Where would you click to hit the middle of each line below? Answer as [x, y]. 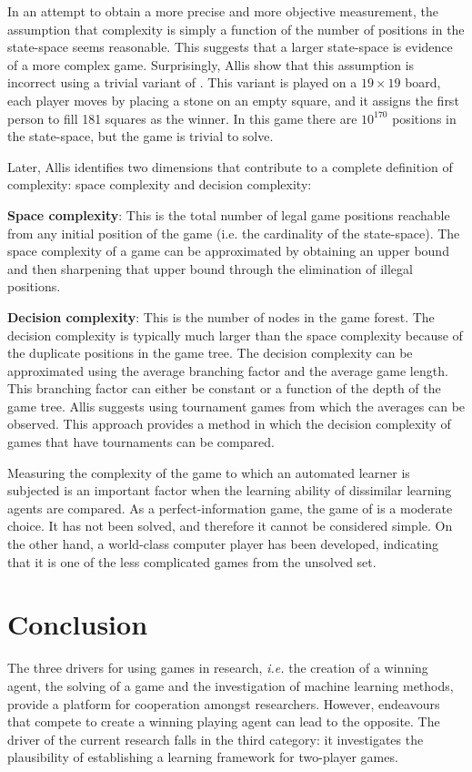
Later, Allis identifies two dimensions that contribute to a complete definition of [230, 166]
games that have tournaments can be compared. [141, 442]
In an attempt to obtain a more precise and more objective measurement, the [223, 11]
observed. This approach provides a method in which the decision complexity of [229, 424]
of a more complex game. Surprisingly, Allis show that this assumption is [211, 64]
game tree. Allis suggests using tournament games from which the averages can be [236, 406]
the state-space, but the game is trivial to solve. [141, 136]
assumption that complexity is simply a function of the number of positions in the [236, 29]
